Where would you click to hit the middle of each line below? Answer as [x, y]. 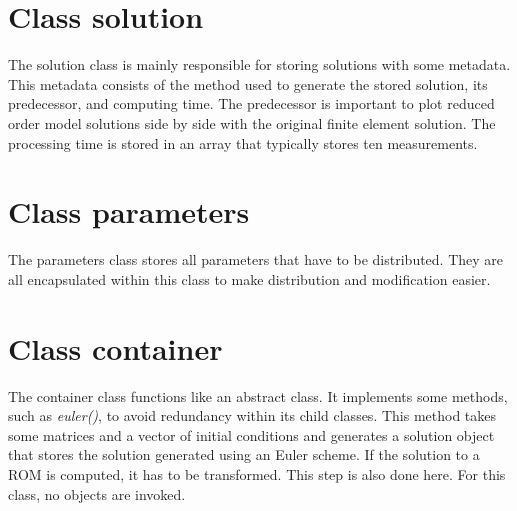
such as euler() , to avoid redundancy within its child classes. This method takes [252, 415]
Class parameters [129, 211]
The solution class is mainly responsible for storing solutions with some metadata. [259, 64]
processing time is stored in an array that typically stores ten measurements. [243, 142]
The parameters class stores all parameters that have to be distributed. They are [256, 259]
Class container [115, 347]
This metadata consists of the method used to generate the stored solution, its [248, 83]
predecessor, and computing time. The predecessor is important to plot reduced [251, 103]
